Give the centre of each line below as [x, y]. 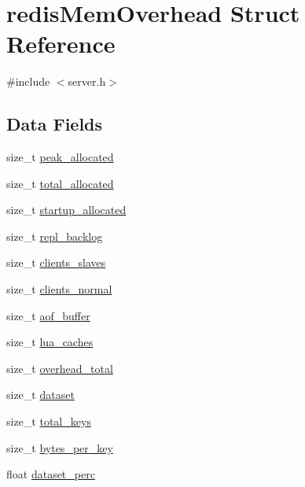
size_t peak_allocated [60, 157]
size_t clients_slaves [56, 262]
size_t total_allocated [60, 183]
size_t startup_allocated [66, 210]
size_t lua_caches [50, 342]
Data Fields [55, 124]
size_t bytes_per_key [60, 447]
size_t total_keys [49, 421]
